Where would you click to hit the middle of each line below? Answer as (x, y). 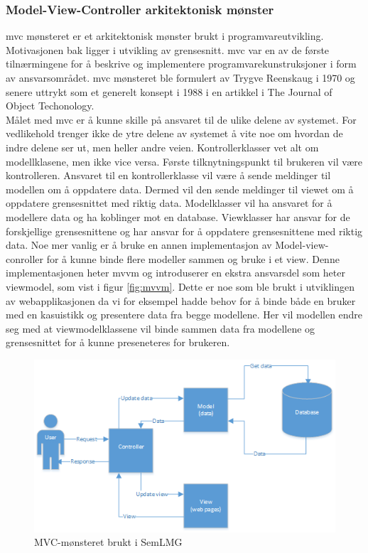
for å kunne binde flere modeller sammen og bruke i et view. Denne (193, 258)
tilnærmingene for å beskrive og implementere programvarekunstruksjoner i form (181, 64)
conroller (25, 258)
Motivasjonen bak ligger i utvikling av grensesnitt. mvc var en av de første (168, 49)
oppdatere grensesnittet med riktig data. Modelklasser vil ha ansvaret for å (169, 203)
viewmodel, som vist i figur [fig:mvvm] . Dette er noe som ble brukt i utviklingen (180, 286)
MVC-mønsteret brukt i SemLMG (108, 542)
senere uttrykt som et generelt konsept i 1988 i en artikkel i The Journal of (169, 91)
